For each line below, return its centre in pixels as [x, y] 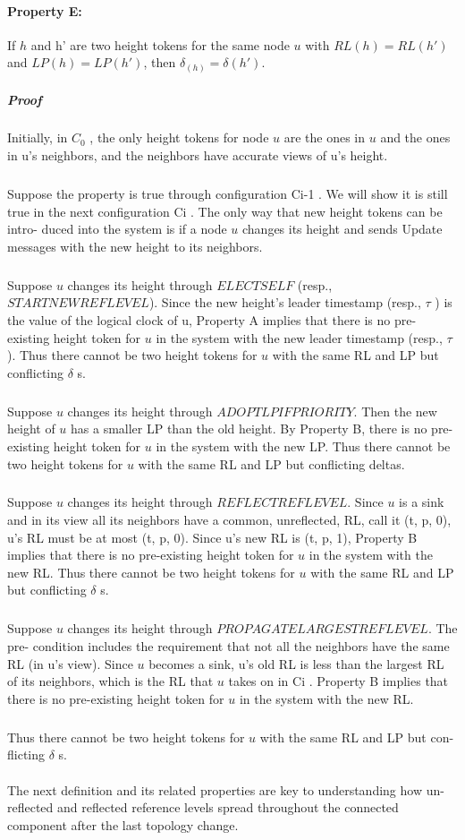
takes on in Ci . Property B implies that [338, 681]
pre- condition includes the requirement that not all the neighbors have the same [228, 646]
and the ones [415, 137]
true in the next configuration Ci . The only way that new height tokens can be [225, 211]
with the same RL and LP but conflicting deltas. [271, 463]
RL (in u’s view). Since [70, 663]
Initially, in [38, 137]
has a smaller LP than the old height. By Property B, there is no [249, 429]
